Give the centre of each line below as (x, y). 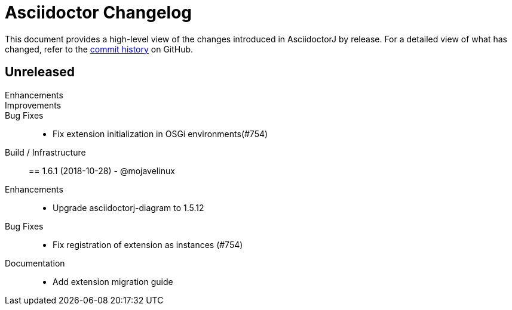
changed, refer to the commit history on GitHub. (99, 49)
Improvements (33, 105)
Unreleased (40, 72)
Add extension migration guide (113, 281)
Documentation (35, 263)
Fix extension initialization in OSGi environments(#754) (160, 134)
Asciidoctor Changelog (99, 13)
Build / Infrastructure (45, 152)
